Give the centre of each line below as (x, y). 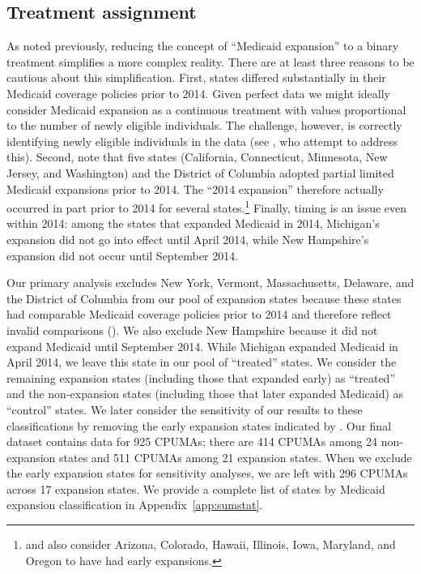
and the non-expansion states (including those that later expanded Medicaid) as (205, 394)
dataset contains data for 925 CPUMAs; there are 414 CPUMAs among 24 (192, 441)
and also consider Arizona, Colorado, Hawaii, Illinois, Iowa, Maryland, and (210, 544)
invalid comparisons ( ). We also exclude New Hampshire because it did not (192, 330)
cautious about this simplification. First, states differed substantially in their (196, 77)
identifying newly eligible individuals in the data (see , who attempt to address (202, 141)
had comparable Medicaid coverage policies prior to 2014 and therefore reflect (199, 314)
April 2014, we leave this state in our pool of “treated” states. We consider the (202, 362)
